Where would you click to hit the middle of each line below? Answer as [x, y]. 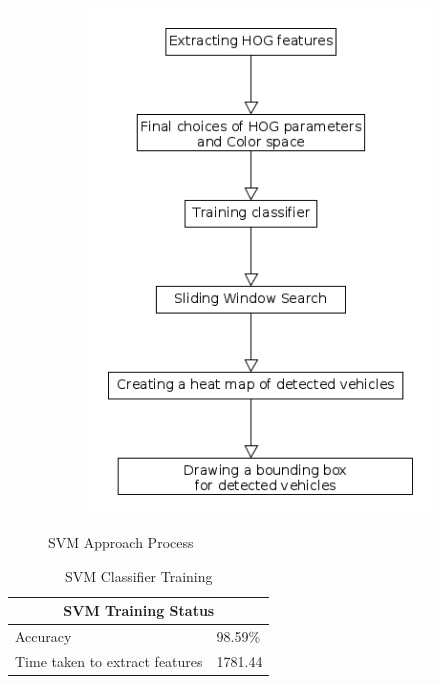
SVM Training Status [139, 610]
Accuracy [43, 636]
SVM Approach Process [121, 542]
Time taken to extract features [109, 660]
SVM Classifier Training [138, 575]
